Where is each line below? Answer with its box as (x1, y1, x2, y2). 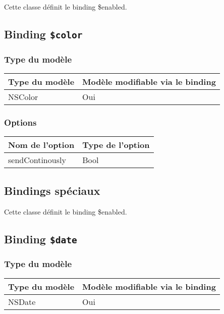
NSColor (8, 91, 38, 103)
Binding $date (4, 231, 77, 246)
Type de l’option (82, 139, 150, 151)
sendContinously (8, 154, 66, 166)
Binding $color (4, 26, 83, 41)
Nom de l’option (8, 139, 75, 151)
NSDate (8, 295, 36, 307)
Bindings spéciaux (4, 182, 100, 198)
